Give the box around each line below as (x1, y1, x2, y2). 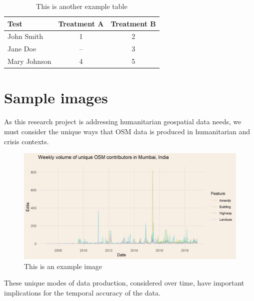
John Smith (7, 31, 43, 41)
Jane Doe (7, 43, 36, 54)
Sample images (4, 87, 108, 108)
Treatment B (110, 18, 156, 28)
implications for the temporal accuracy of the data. (4, 287, 160, 298)
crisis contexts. (4, 136, 49, 146)
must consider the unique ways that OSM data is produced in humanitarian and (4, 126, 250, 136)
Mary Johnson (7, 56, 51, 66)
